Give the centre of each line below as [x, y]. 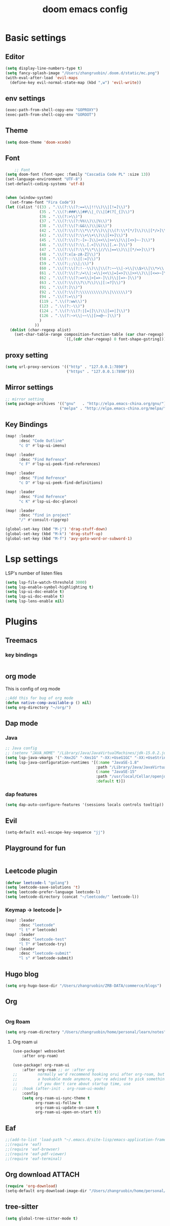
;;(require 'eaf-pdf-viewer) [36, 1154]
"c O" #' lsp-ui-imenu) [42, 446]
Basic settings [36, 38]
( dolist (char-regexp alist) [40, 330]
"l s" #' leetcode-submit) [46, 958]
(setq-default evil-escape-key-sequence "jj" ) [55, 832]
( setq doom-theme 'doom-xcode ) [38, 142]
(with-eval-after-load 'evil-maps [42, 78]
